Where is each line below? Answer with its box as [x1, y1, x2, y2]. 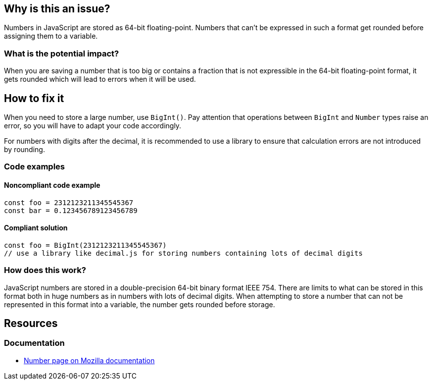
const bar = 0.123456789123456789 [4, 206, 138, 215]
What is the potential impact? [4, 48, 119, 58]
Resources [4, 317, 58, 329]
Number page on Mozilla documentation [24, 356, 155, 365]
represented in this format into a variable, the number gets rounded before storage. [4, 300, 275, 309]
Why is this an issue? [4, 2, 110, 15]
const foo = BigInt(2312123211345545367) [4, 241, 167, 249]
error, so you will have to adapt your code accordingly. [4, 121, 182, 130]
